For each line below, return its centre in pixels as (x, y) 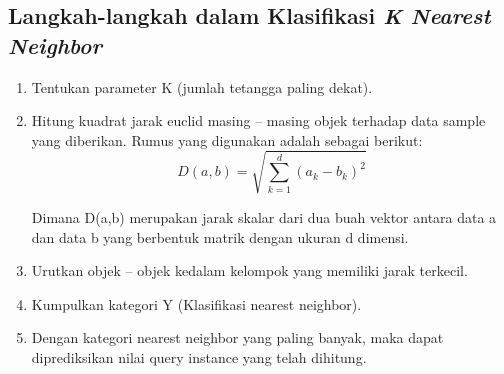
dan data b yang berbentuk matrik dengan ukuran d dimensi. (220, 236)
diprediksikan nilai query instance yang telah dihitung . (199, 356)
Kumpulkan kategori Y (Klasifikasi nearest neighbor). (196, 303)
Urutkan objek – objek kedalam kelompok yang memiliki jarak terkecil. (249, 270)
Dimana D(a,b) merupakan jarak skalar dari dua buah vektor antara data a (264, 216)
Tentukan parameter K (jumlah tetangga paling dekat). (202, 86)
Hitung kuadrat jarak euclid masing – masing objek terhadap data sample (258, 120)
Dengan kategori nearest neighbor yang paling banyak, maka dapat (237, 337)
